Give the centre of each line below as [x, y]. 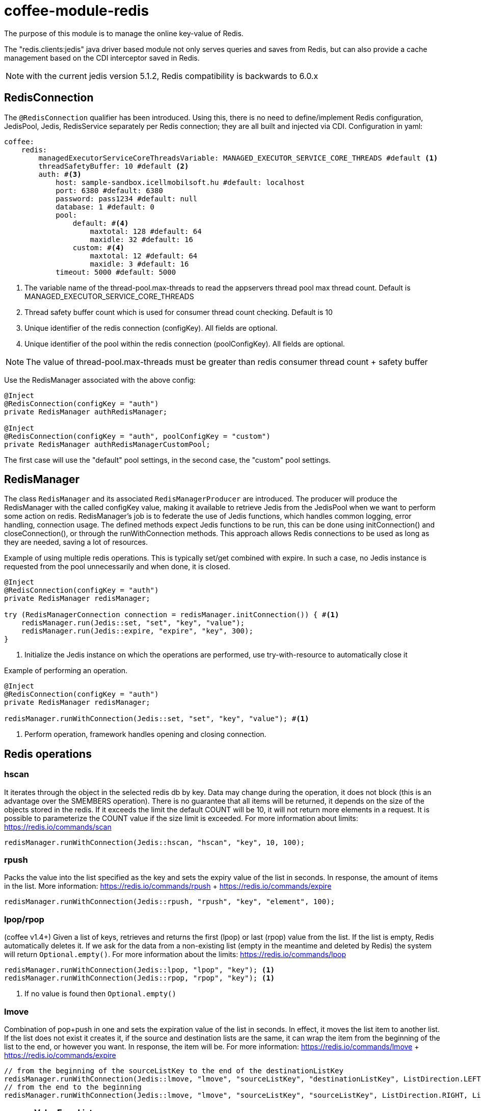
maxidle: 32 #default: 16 [141, 239]
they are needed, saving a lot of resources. [76, 542]
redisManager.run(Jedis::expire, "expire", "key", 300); [137, 631]
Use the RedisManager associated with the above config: [100, 380]
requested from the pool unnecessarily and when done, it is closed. [117, 567]
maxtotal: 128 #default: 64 [146, 231]
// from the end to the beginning [73, 1087]
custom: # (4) [99, 247]
